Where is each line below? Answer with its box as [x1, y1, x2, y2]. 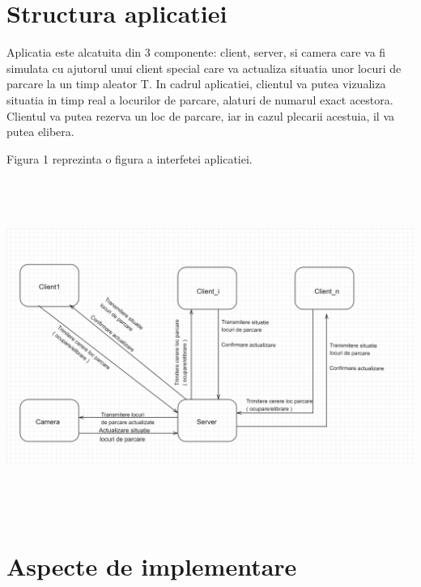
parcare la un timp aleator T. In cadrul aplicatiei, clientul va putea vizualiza [6, 75, 386, 92]
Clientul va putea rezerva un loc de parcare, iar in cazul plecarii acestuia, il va [6, 107, 395, 124]
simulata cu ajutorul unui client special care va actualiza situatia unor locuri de [6, 59, 402, 76]
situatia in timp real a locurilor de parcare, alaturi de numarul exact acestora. [6, 91, 393, 108]
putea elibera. [6, 123, 74, 140]
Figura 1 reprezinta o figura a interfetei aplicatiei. [6, 150, 253, 167]
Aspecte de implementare [6, 549, 297, 582]
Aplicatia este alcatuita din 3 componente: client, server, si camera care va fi [6, 44, 386, 61]
